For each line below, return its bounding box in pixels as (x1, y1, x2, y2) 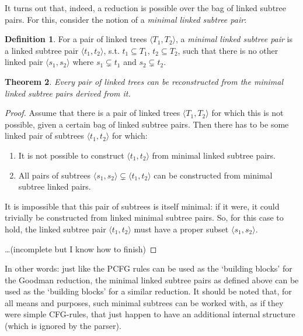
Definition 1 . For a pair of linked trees (5, 33, 147, 45)
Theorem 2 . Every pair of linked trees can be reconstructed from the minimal (5, 75, 284, 87)
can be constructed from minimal (154, 169, 273, 181)
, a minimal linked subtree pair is (176, 33, 293, 45)
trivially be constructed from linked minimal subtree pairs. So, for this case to (5, 211, 284, 224)
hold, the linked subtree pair (5, 222, 106, 235)
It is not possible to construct (18, 149, 124, 161)
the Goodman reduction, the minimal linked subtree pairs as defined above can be (5, 273, 299, 286)
